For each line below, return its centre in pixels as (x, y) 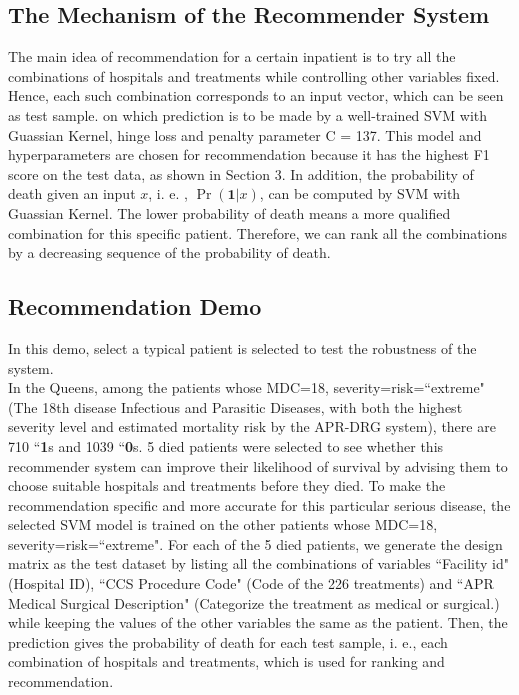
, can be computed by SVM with (360, 193)
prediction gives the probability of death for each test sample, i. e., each (228, 641)
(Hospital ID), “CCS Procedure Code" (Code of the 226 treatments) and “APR (251, 583)
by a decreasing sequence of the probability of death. (169, 252)
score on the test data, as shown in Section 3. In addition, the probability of (241, 173)
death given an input (72, 193)
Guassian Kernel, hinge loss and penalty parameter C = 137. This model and (245, 134)
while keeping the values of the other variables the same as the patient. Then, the (258, 622)
